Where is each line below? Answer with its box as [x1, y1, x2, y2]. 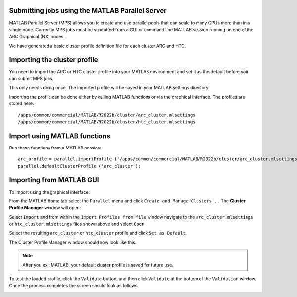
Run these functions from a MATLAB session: [9, 145, 101, 150]
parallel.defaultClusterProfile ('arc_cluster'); [18, 163, 141, 169]
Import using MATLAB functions [9, 132, 111, 140]
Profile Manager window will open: [9, 205, 81, 211]
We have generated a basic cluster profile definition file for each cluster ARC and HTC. [9, 43, 186, 49]
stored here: [9, 100, 34, 106]
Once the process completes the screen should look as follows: [9, 283, 139, 289]
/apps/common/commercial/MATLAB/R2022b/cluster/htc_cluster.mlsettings [18, 119, 196, 125]
